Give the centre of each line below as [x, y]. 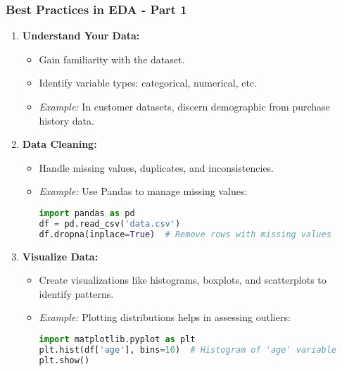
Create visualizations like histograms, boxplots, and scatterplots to [183, 280]
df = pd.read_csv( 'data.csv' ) [110, 224]
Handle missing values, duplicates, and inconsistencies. [157, 167]
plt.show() [64, 360]
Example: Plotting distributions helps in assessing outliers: [165, 317]
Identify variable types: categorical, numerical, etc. [148, 83]
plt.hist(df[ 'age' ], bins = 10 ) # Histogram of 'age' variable [188, 350]
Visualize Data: [60, 256]
